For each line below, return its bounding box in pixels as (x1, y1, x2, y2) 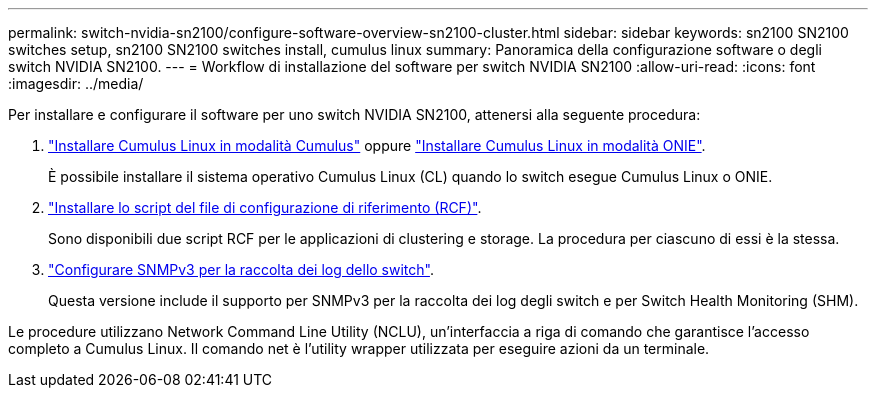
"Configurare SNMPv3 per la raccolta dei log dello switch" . (48, 261, 434, 278)
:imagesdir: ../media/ (8, 75, 144, 92)
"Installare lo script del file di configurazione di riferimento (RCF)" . (48, 199, 482, 216)
